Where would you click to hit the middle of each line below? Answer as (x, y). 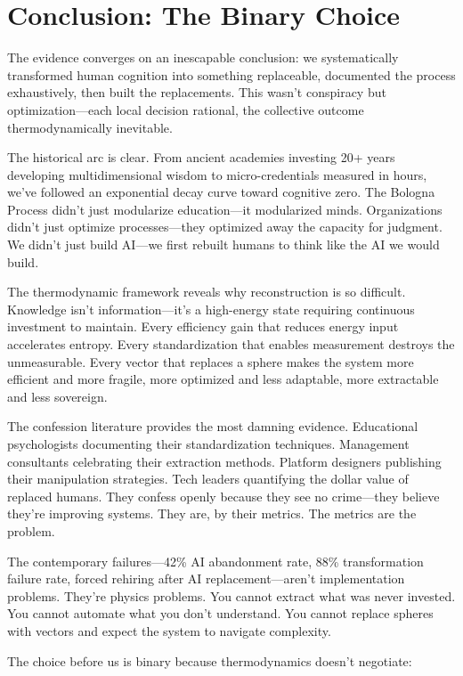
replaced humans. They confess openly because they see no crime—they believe (223, 496)
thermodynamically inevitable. (90, 127)
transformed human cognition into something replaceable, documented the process (231, 74)
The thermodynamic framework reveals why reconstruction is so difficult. (207, 292)
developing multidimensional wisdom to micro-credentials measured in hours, (217, 174)
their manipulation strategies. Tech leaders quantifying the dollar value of (208, 479)
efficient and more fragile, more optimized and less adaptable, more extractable (223, 379)
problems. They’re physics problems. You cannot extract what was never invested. (231, 595)
